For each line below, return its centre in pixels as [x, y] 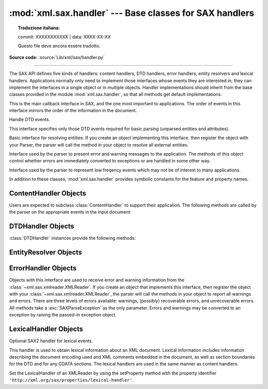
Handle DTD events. [30, 120]
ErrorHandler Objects [43, 268]
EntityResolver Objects [46, 253]
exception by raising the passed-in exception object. [63, 315]
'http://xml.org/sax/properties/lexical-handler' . [71, 380]
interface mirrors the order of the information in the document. [73, 111]
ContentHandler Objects [48, 193]
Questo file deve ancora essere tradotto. [59, 46]
